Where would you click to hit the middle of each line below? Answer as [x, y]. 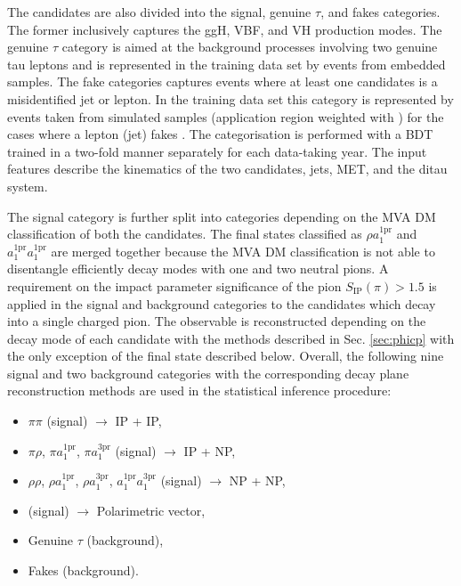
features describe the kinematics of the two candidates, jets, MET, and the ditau [227, 169]
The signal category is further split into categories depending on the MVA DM [222, 216]
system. [28, 186]
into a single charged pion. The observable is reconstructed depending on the [217, 321]
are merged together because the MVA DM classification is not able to [243, 251]
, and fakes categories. [380, 12]
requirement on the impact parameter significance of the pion [174, 285]
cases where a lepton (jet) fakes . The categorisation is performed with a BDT [220, 134]
